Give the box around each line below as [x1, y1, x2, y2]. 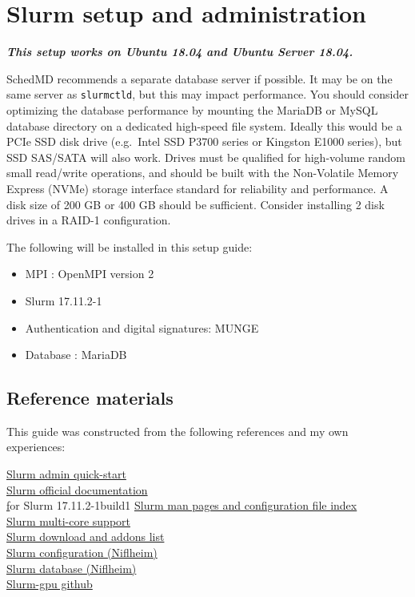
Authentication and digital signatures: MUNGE [25, 319, 259, 336]
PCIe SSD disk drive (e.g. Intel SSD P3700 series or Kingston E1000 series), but [6, 133, 402, 150]
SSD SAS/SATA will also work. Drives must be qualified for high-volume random [6, 148, 405, 165]
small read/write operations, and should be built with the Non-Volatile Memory [6, 164, 399, 181]
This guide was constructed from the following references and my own [6, 422, 349, 439]
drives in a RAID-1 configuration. [6, 212, 171, 228]
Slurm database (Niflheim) [6, 559, 137, 576]
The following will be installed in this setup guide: [6, 238, 253, 255]
